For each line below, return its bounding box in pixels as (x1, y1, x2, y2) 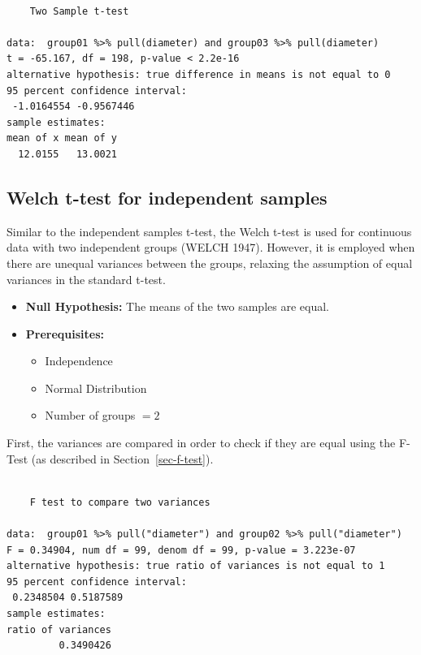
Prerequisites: (25, 325, 105, 342)
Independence (45, 352, 113, 369)
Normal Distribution (45, 379, 147, 396)
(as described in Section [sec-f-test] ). (31, 450, 214, 467)
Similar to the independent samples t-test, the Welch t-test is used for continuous (7, 222, 412, 239)
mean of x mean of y (7, 132, 118, 144)
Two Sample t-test (29, 5, 129, 17)
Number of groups (45, 407, 136, 424)
